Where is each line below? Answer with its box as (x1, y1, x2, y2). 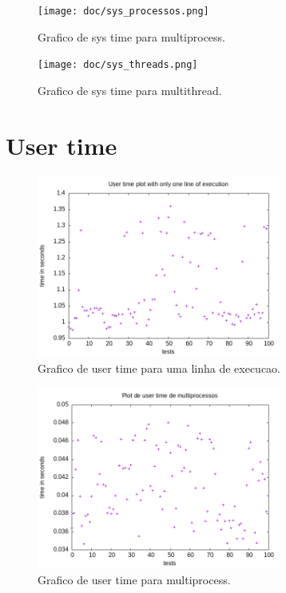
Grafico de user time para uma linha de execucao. (38, 359, 280, 376)
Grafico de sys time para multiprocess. (38, 28, 226, 45)
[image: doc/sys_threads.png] (38, 59, 198, 71)
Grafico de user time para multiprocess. (38, 571, 231, 587)
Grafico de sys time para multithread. (38, 81, 222, 98)
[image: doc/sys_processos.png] (38, 6, 209, 17)
